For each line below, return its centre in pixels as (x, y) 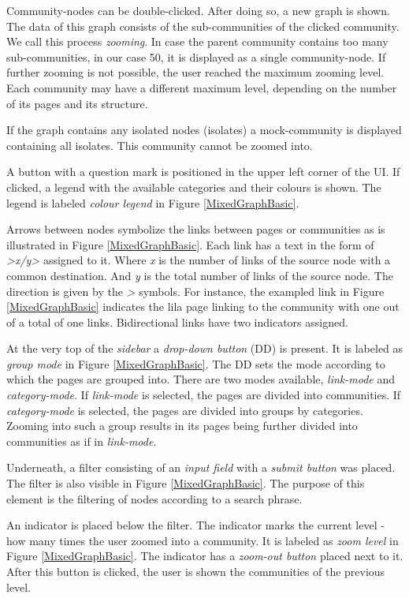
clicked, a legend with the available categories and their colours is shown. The (194, 187)
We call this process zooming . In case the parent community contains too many (197, 41)
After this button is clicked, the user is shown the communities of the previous (196, 571)
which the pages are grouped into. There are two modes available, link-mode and (201, 379)
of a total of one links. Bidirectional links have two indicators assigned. (177, 321)
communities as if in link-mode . (82, 441)
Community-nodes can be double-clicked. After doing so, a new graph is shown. (198, 10)
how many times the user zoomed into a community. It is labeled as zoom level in (203, 540)
